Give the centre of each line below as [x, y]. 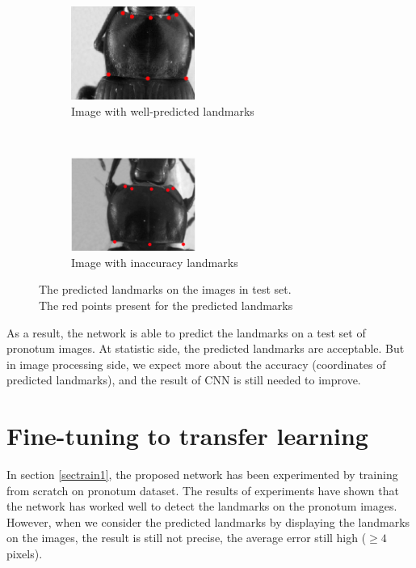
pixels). [25, 553]
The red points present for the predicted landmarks [166, 305]
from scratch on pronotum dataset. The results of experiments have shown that [203, 490]
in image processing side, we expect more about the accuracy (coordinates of [196, 364]
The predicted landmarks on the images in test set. [165, 289]
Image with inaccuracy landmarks [155, 262]
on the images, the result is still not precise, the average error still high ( [187, 538]
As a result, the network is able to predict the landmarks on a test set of [186, 332]
